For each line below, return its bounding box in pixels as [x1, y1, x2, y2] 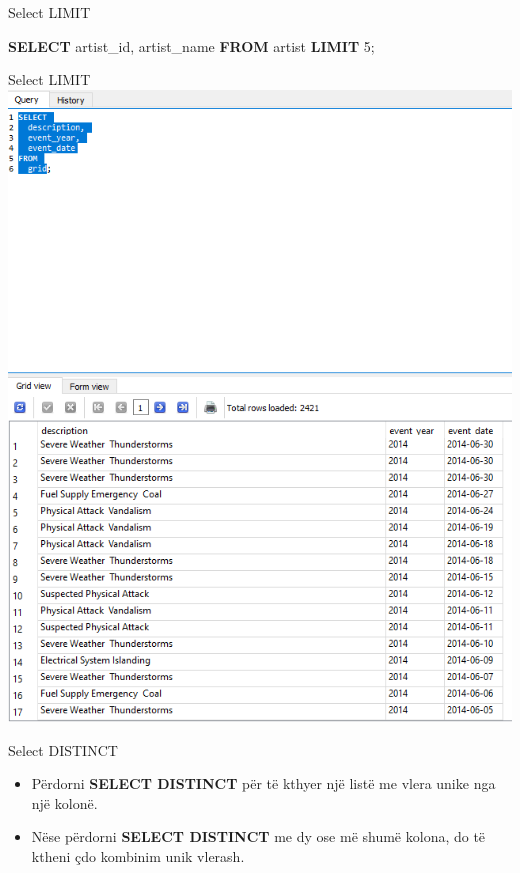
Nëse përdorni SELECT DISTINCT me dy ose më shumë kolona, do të [31, 826, 486, 847]
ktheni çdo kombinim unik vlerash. [31, 845, 245, 866]
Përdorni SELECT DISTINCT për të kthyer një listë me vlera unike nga [31, 773, 496, 794]
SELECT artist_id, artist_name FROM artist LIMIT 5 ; [8, 35, 375, 56]
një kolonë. [31, 792, 98, 813]
